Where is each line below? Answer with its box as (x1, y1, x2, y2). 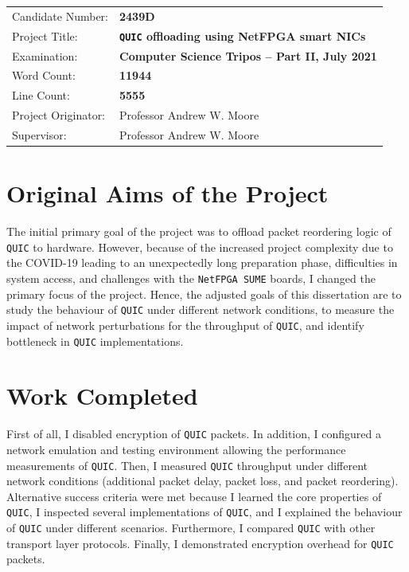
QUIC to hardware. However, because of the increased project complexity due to (6, 238, 393, 255)
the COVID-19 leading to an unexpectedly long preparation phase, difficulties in (6, 254, 398, 271)
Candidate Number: (12, 7, 109, 24)
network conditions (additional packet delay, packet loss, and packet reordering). (6, 472, 399, 489)
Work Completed (6, 379, 198, 412)
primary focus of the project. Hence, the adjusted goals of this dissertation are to (6, 285, 402, 302)
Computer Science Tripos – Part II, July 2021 (119, 47, 377, 64)
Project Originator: (12, 107, 106, 123)
